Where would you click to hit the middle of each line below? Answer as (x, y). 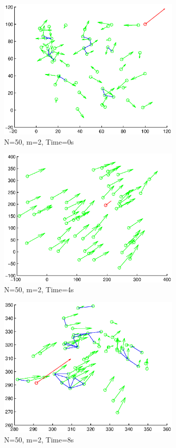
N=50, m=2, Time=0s (39, 141)
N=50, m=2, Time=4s (39, 289)
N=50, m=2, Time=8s (39, 439)
